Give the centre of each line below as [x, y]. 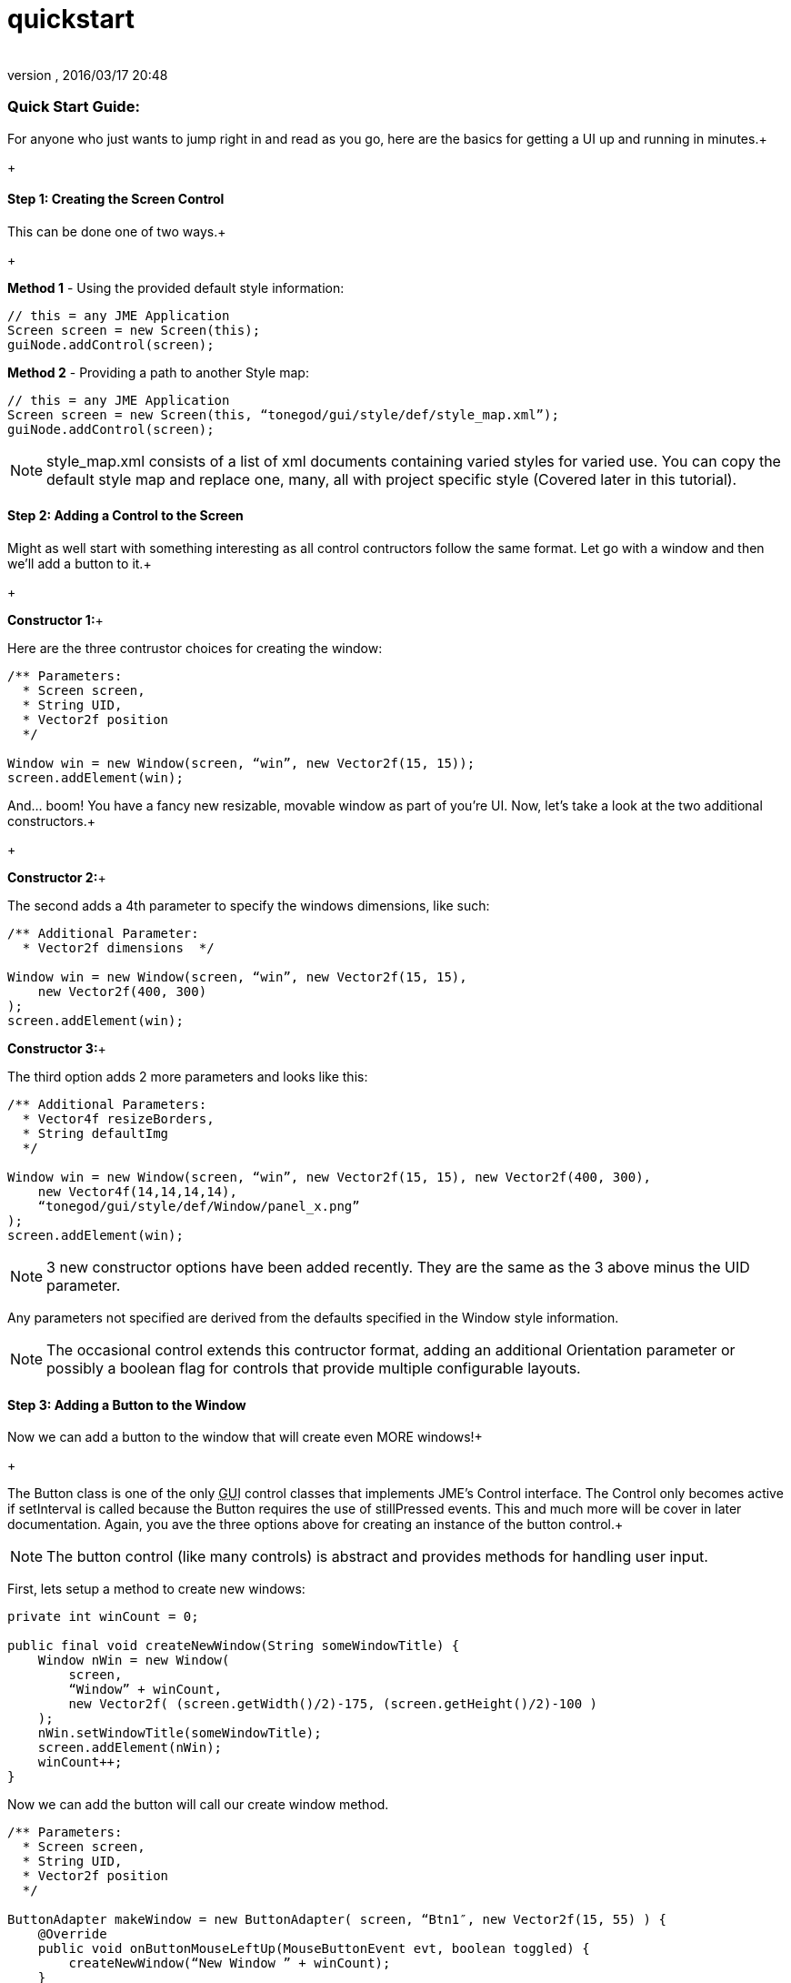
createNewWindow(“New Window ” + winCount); [230, 1963]
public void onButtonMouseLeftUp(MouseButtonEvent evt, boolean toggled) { [314, 1949]
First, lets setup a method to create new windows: [156, 1589]
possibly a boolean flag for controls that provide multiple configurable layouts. [314, 1368]
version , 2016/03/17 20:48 [88, 75]
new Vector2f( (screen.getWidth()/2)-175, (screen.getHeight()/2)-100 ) [333, 1704]
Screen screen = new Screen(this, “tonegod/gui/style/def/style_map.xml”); [283, 414]
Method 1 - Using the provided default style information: [176, 287]
